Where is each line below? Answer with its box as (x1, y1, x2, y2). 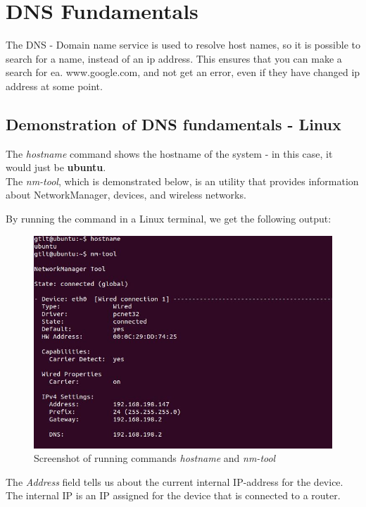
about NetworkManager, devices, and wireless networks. (6, 187, 246, 202)
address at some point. (6, 78, 103, 93)
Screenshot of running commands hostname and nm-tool (34, 451, 276, 465)
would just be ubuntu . (6, 160, 106, 175)
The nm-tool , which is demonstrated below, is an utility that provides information (6, 173, 359, 188)
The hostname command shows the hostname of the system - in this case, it (6, 146, 333, 161)
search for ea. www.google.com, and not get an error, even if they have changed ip (6, 65, 360, 80)
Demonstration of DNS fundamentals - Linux (6, 113, 341, 134)
